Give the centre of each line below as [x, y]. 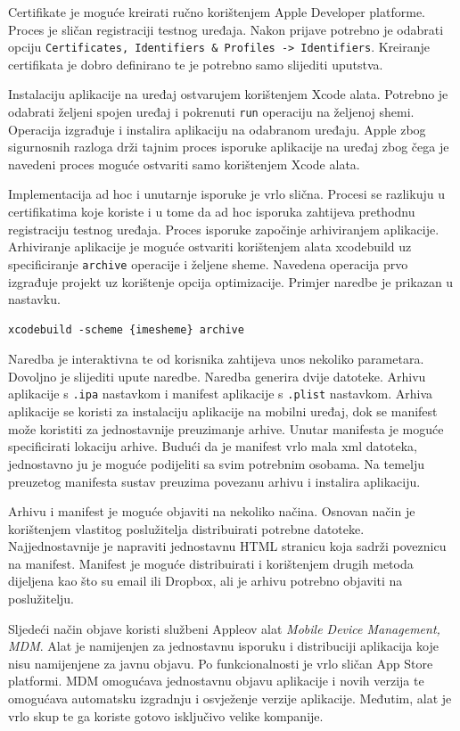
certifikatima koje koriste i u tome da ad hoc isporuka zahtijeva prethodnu [212, 212]
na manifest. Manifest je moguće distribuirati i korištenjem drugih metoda [211, 563]
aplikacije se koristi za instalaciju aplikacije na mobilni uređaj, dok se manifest [223, 411]
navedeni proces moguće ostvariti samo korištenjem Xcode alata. [184, 164]
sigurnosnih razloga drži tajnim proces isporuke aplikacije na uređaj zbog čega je [229, 147]
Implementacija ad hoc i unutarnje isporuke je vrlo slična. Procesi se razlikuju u [226, 194]
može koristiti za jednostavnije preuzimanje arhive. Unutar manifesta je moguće [226, 428]
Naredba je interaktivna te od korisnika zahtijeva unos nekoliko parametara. [216, 359]
